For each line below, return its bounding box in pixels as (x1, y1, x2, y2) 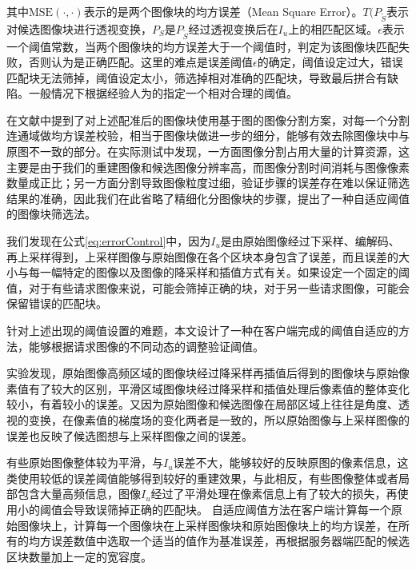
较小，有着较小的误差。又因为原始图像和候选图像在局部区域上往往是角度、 (6, 396, 398, 413)
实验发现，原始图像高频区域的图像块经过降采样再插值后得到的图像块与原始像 (6, 365, 410, 381)
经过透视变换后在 (188, 20, 278, 37)
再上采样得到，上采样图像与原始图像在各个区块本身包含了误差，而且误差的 (6, 248, 398, 265)
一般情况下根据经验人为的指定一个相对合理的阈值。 (28, 85, 298, 102)
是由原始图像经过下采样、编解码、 (220, 233, 400, 249)
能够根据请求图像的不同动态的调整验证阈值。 (28, 337, 264, 354)
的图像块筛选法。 (6, 205, 96, 222)
